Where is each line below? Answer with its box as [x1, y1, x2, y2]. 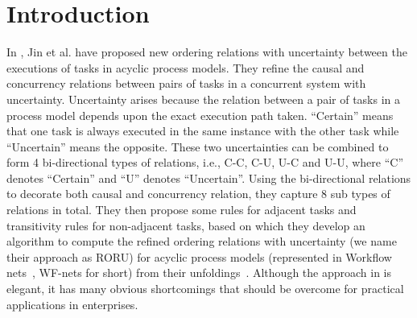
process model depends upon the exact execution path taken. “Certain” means [6, 106, 394, 123]
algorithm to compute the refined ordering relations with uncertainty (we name [6, 233, 397, 250]
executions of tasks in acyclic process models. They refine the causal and [6, 59, 365, 76]
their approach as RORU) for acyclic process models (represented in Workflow [6, 248, 392, 265]
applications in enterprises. [6, 295, 138, 312]
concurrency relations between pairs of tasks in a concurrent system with [6, 75, 366, 92]
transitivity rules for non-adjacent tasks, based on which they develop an [6, 217, 365, 233]
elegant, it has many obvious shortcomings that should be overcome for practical [6, 280, 404, 297]
